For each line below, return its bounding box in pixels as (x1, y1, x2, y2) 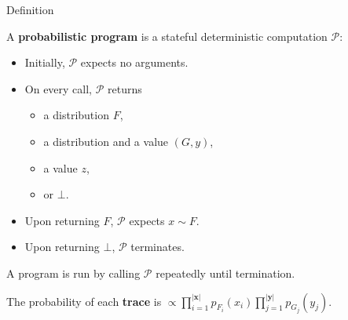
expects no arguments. (80, 54, 189, 71)
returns (108, 80, 142, 96)
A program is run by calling (6, 264, 141, 281)
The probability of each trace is (6, 293, 162, 309)
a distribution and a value (43, 133, 169, 149)
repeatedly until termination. (156, 264, 295, 281)
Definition (6, 2, 54, 17)
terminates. (130, 238, 185, 255)
